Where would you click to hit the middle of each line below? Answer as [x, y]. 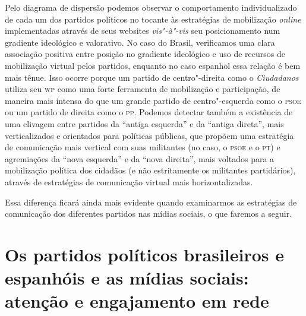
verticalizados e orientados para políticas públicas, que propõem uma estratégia [149, 135]
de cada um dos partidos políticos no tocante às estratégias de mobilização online [153, 19]
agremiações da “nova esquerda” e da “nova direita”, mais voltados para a [140, 158]
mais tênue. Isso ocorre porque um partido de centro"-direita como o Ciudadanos [152, 77]
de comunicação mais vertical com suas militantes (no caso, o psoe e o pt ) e [143, 147]
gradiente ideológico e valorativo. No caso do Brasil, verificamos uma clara [140, 42]
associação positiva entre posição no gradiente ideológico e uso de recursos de [145, 54]
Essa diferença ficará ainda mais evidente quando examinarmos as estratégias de [151, 202]
